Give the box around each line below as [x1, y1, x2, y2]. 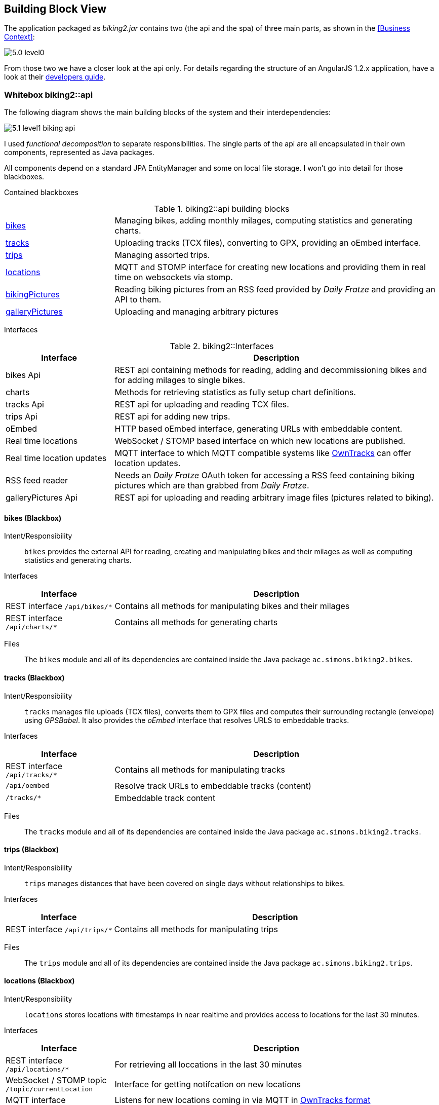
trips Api [6, 411, 37, 422]
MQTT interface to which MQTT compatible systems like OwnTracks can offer [114, 448, 412, 459]
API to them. [114, 294, 162, 305]
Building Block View [4, 3, 107, 15]
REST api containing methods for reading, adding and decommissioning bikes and [114, 365, 427, 375]
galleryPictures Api [6, 492, 77, 503]
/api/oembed [6, 782, 50, 790]
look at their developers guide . [4, 72, 106, 82]
